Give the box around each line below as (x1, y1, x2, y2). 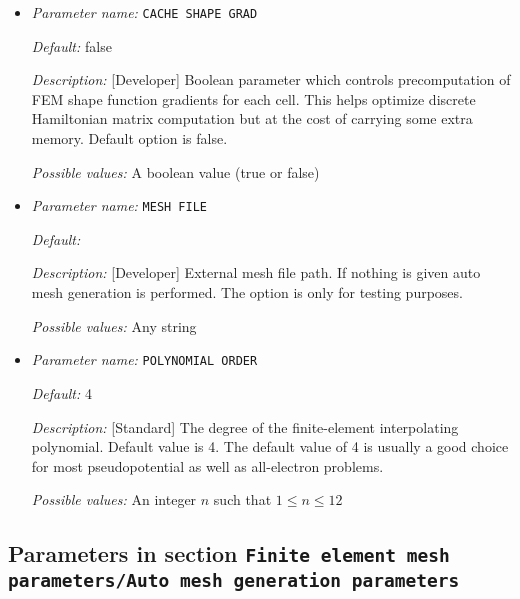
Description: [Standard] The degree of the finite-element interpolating (31, 416, 459, 437)
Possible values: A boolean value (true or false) (31, 161, 320, 182)
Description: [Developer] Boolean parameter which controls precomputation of (31, 69, 511, 90)
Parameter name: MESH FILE (31, 195, 208, 216)
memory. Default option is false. (31, 128, 228, 149)
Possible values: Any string (31, 315, 197, 336)
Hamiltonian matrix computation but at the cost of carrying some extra (31, 108, 473, 129)
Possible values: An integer (31, 489, 197, 510)
